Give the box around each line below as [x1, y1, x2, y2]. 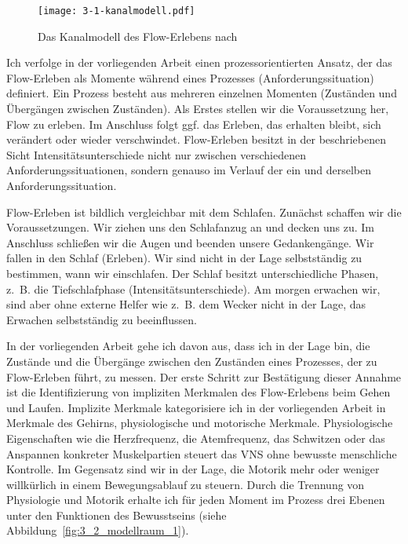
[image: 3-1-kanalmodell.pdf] [38, 5, 195, 16]
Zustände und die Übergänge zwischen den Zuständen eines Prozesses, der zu [6, 352, 377, 369]
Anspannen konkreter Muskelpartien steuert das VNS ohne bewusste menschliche [6, 445, 397, 462]
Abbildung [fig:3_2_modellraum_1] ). [6, 522, 189, 539]
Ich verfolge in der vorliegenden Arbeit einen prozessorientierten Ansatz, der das [6, 54, 392, 71]
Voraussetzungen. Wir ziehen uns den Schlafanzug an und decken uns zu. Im [6, 219, 375, 235]
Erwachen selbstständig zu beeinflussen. [6, 311, 197, 327]
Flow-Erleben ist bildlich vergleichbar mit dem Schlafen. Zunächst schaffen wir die [6, 203, 402, 220]
